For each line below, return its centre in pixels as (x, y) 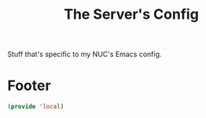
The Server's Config (131, 14)
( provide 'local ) (36, 107)
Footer (29, 86)
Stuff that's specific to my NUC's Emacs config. (85, 54)
